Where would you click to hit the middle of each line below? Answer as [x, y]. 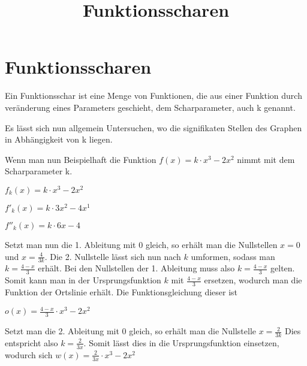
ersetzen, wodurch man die [253, 280]
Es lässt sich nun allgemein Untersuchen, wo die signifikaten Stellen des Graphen [153, 127]
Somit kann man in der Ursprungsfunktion [83, 280]
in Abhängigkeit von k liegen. [59, 139]
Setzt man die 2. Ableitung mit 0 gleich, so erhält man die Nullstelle [131, 331]
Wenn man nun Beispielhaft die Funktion [81, 159]
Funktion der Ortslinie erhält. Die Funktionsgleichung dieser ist [121, 292]
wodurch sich [29, 354]
